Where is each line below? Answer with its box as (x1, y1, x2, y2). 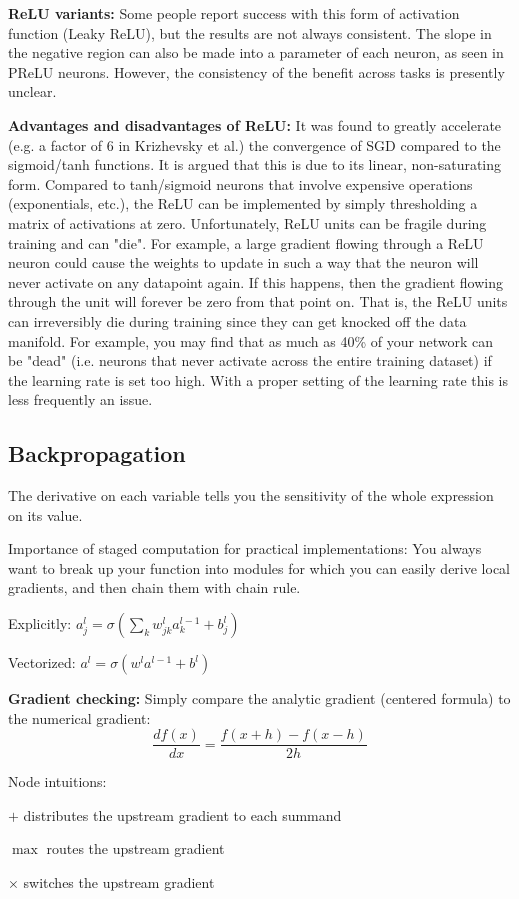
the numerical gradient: (8, 707, 151, 728)
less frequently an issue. (8, 389, 153, 410)
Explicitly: (8, 613, 72, 634)
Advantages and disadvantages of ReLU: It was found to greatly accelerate (8, 114, 502, 135)
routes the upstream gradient (46, 838, 225, 859)
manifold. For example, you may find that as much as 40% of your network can (8, 330, 494, 351)
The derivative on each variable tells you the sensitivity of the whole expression (8, 485, 494, 506)
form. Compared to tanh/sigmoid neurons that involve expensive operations (8, 173, 473, 194)
